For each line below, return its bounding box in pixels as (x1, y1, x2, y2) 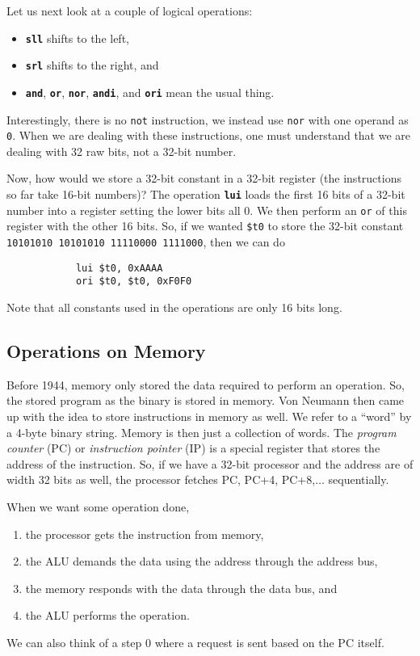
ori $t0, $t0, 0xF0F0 (75, 275, 192, 288)
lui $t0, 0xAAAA (75, 262, 163, 274)
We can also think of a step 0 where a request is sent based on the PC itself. (6, 633, 384, 650)
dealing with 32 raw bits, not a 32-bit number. (6, 142, 237, 159)
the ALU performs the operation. (25, 607, 190, 624)
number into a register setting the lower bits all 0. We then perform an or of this (6, 201, 407, 218)
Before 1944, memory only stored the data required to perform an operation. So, (6, 376, 405, 393)
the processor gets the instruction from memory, (25, 525, 264, 542)
